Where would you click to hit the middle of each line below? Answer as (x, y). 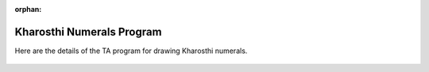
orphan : (28, 9)
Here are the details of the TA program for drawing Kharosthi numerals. (131, 51)
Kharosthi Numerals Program (88, 32)
